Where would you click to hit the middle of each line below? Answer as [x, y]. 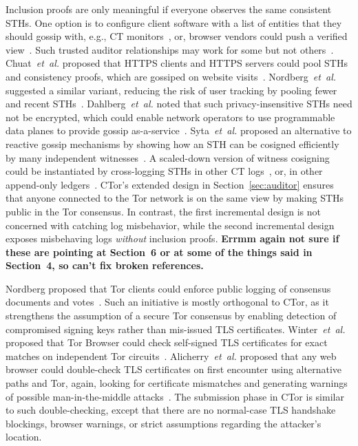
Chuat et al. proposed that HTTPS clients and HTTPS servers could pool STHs [177, 63]
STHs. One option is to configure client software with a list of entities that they [174, 22]
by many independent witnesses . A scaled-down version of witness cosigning [168, 157]
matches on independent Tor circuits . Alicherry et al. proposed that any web [171, 355]
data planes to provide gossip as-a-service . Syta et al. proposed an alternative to [179, 130]
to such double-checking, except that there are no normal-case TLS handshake [171, 410]
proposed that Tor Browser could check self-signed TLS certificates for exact [167, 342]
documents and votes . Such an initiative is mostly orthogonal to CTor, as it [167, 302]
